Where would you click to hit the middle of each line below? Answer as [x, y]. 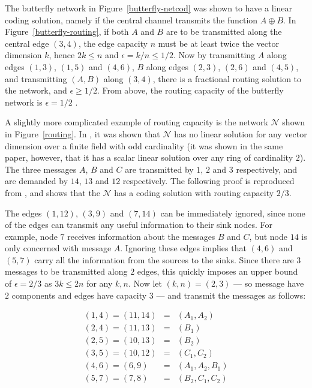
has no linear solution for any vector [241, 133]
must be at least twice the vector [218, 43]
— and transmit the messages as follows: [231, 295]
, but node [268, 236]
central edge [27, 43]
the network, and [36, 90]
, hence [62, 55]
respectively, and [267, 169]
